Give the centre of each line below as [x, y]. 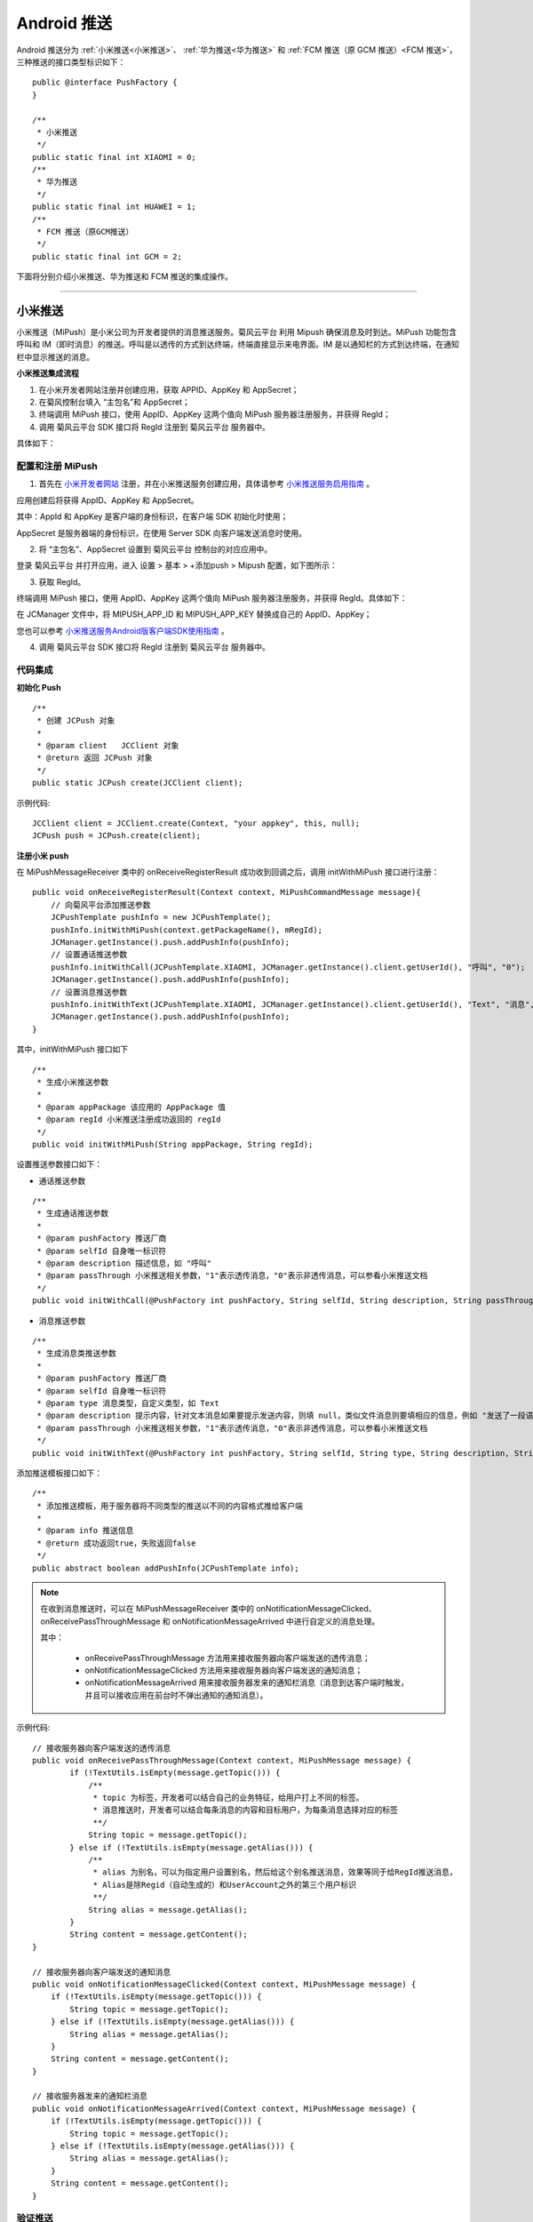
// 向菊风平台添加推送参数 [100, 905]
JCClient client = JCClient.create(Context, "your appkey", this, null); [196, 823]
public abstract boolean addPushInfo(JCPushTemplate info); [166, 1568]
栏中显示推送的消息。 [56, 356]
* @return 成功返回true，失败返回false [116, 1543]
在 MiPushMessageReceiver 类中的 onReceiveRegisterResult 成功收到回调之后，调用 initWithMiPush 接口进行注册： [228, 872]
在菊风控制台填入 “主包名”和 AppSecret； [114, 402]
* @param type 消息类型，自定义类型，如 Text [128, 1403]
